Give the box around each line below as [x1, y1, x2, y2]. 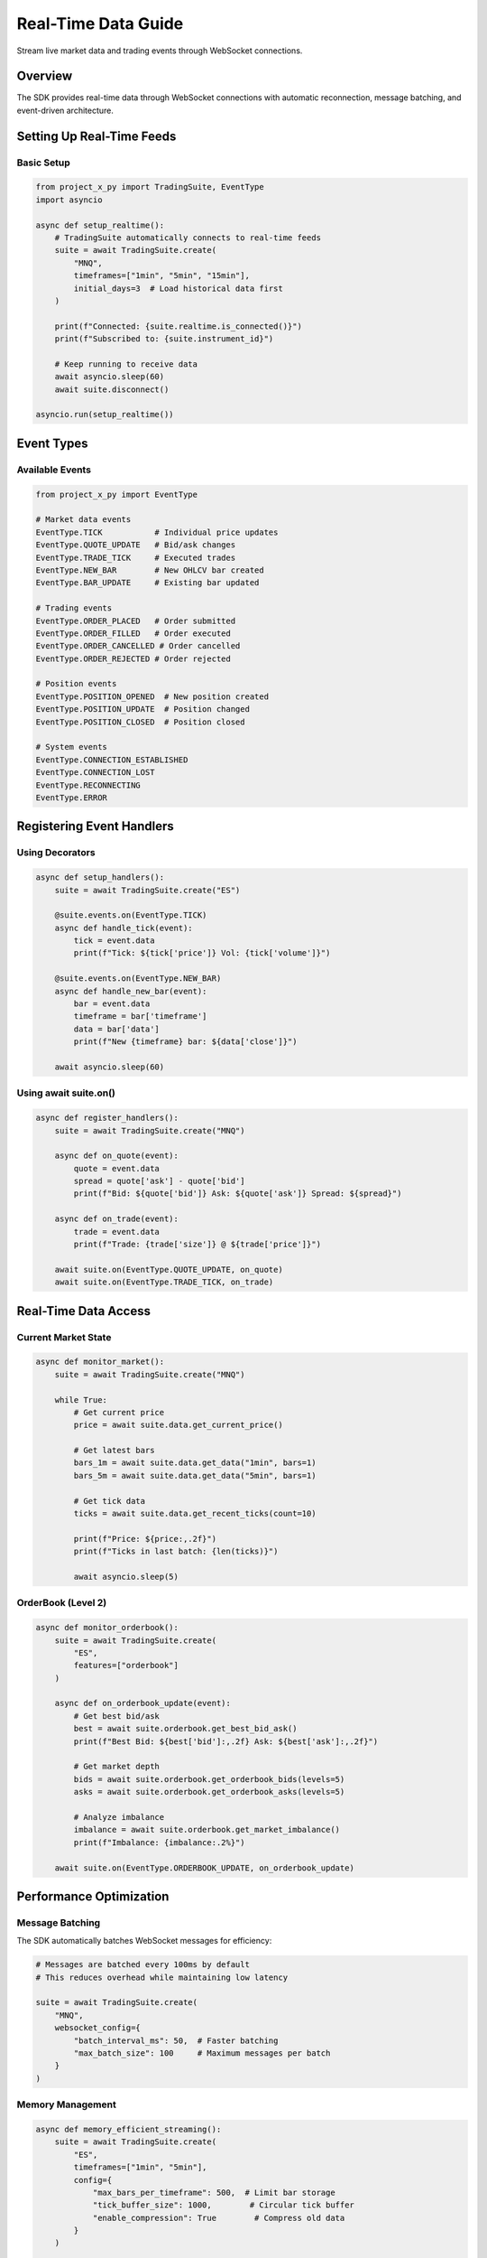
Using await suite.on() [16, 1087, 116, 1099]
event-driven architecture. [16, 105, 115, 116]
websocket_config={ [54, 2023, 142, 2033]
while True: [54, 1395, 108, 1404]
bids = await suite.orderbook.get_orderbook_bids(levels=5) [73, 1774, 345, 1784]
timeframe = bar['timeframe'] [73, 1012, 207, 1022]
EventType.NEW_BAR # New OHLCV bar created [35, 564, 265, 575]
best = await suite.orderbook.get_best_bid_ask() [73, 1723, 298, 1734]
